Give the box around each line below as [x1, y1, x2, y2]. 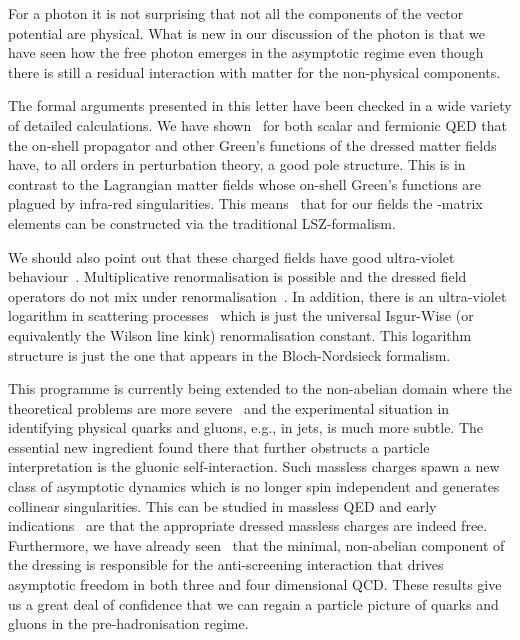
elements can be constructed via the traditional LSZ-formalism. [8, 212, 396, 233]
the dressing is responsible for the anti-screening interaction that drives [8, 554, 444, 575]
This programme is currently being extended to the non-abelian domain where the [8, 378, 512, 399]
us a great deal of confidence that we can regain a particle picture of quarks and [8, 593, 499, 614]
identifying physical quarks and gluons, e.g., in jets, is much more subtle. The [8, 417, 484, 438]
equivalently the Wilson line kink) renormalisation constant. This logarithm [8, 324, 472, 345]
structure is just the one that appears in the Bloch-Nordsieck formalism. [8, 344, 451, 365]
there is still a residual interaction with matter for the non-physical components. [8, 61, 501, 82]
